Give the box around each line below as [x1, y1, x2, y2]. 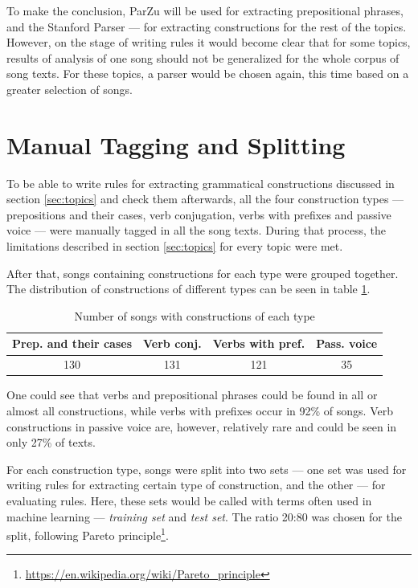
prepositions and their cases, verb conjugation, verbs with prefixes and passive [6, 206, 391, 223]
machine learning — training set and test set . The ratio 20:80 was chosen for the [6, 508, 402, 525]
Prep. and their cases [12, 335, 132, 352]
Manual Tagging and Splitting [6, 128, 346, 161]
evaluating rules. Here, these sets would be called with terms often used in [6, 492, 372, 508]
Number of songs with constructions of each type [74, 307, 315, 324]
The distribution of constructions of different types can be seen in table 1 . [6, 280, 371, 297]
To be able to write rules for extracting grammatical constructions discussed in [6, 174, 395, 191]
